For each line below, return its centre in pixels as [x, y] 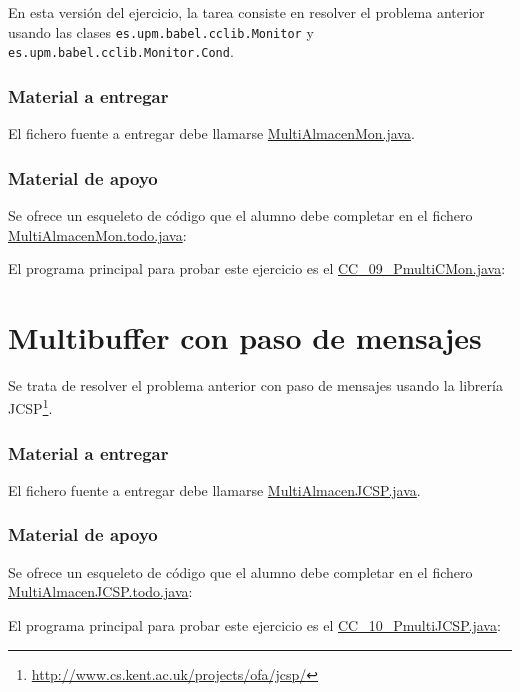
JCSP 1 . [30, 407]
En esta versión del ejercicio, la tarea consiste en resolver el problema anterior [246, 12]
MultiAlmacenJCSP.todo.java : [100, 591]
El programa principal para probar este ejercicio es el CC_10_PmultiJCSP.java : [254, 624]
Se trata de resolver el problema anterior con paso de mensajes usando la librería [255, 384]
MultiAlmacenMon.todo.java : [97, 234]
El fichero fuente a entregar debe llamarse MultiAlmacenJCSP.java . [214, 489]
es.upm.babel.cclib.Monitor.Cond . [121, 51]
